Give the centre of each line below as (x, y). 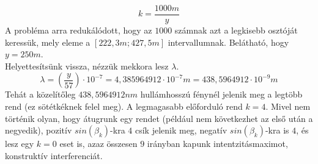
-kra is (277, 130)
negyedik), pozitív (39, 130)
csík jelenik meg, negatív (181, 130)
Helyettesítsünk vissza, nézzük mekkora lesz (87, 66)
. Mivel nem (288, 106)
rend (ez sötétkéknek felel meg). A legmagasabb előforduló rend (124, 106)
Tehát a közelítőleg (40, 94)
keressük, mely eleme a (48, 42)
